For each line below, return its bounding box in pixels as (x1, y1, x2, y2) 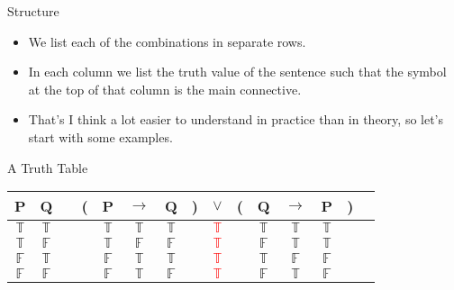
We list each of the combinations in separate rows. (28, 32, 306, 50)
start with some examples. (28, 127, 173, 146)
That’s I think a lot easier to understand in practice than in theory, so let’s (28, 110, 444, 129)
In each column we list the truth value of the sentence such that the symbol (28, 62, 447, 81)
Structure (7, 2, 59, 20)
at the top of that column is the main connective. (28, 79, 302, 98)
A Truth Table (7, 158, 88, 177)
